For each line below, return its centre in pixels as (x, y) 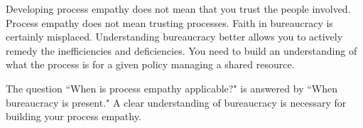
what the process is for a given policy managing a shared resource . (150, 64)
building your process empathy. (74, 116)
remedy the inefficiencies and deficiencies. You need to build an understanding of (181, 50)
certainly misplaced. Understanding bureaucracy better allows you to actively (174, 37)
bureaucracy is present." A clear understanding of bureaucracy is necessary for (176, 102)
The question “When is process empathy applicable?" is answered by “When (172, 88)
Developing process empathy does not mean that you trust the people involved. (178, 9)
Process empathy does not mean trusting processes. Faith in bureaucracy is (169, 22)
